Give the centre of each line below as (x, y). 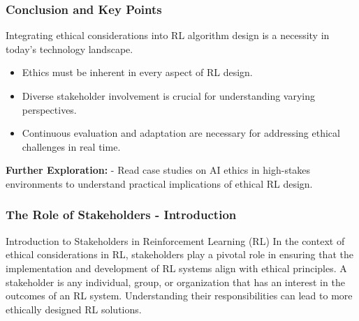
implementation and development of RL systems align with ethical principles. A (176, 268)
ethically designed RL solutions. (74, 309)
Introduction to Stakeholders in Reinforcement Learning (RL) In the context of (175, 240)
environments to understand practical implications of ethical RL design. (159, 183)
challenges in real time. (71, 146)
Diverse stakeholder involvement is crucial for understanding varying (168, 96)
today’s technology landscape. (69, 48)
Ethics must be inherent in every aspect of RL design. (137, 72)
